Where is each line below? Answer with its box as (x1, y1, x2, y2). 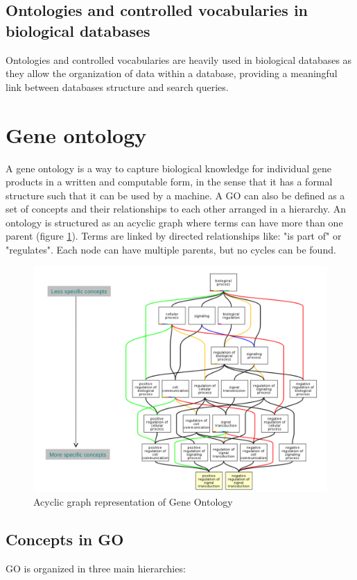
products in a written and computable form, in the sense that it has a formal (6, 174, 333, 189)
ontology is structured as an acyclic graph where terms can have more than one (6, 215, 343, 229)
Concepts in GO (6, 528, 124, 549)
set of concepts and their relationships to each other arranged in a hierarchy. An (6, 201, 346, 216)
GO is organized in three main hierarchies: (6, 561, 186, 575)
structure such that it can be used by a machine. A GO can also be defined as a (6, 188, 345, 202)
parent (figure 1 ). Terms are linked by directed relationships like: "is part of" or (6, 229, 342, 243)
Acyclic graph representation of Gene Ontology (33, 494, 233, 508)
